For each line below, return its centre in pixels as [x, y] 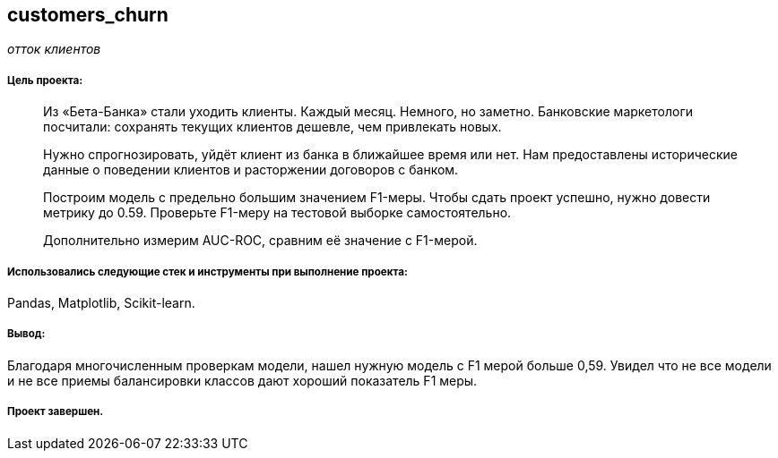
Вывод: [26, 334]
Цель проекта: [45, 80]
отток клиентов [54, 49]
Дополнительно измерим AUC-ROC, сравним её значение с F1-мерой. [260, 241]
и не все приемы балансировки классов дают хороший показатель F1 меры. [242, 380]
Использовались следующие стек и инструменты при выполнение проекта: [207, 271]
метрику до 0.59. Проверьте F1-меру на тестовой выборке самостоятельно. [277, 213]
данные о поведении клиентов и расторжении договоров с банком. [251, 170]
